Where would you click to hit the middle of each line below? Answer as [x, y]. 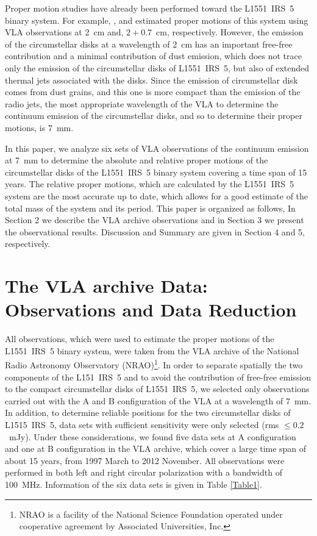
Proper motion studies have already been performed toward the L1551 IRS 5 [150, 8]
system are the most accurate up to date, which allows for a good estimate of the [157, 195]
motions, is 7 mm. [39, 127]
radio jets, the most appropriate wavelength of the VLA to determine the [142, 103]
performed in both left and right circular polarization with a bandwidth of [144, 472]
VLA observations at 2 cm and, [64, 32]
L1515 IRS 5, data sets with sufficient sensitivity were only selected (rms [142, 424]
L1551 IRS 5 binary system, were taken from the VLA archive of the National [152, 350]
